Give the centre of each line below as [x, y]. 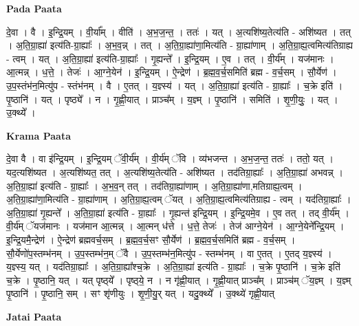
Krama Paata [39, 135]
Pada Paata [34, 8]
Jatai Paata [34, 316]
